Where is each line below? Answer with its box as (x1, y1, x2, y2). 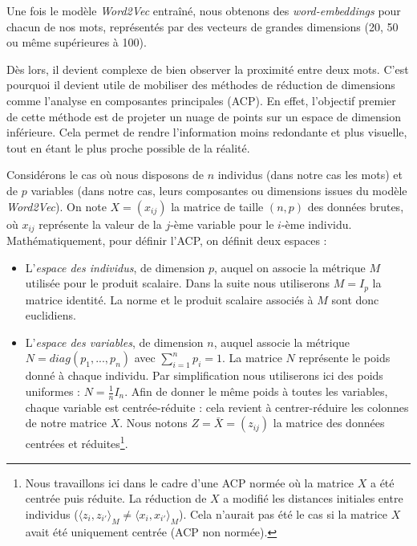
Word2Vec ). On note (6, 198, 107, 214)
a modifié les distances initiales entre (223, 490, 403, 507)
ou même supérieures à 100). (6, 34, 147, 51)
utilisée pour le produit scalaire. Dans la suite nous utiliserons (25, 275, 330, 291)
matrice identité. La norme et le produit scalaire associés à (25, 291, 314, 308)
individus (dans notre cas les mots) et (217, 166, 403, 183)
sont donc (331, 291, 379, 308)
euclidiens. (25, 307, 76, 324)
